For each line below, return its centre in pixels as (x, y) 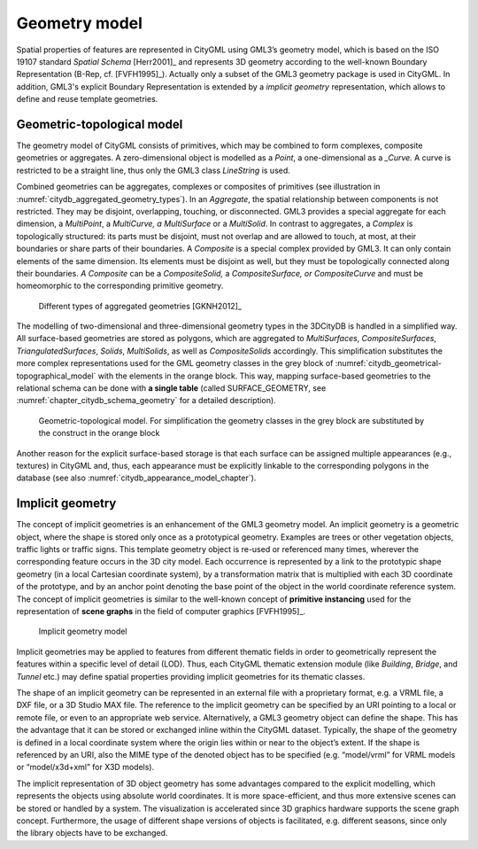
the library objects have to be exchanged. (92, 833)
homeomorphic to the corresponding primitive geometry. (120, 286)
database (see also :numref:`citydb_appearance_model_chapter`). (136, 478)
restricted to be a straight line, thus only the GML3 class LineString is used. (154, 170)
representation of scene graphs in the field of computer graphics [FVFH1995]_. (161, 611)
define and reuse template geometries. (87, 99)
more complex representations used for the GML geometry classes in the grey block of (175, 363)
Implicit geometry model (83, 631)
